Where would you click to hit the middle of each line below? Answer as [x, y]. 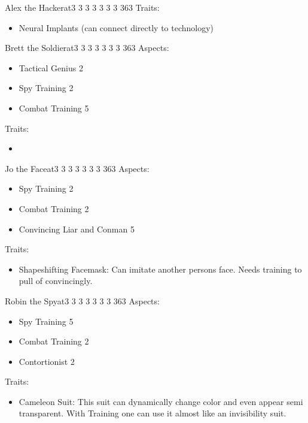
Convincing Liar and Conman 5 [77, 229]
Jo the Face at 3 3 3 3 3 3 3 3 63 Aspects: [77, 168]
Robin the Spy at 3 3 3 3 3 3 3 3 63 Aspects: [82, 300]
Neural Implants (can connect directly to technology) [116, 27]
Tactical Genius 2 [51, 67]
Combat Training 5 [54, 108]
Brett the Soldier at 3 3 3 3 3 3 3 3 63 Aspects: [87, 48]
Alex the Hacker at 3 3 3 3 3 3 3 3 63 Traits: [82, 7]
